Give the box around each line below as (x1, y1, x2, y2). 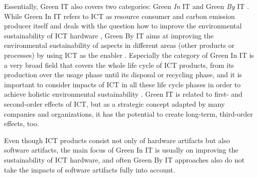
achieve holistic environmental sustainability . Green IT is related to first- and (4, 89, 243, 99)
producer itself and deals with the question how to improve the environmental (4, 20, 242, 31)
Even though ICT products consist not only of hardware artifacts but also (4, 135, 230, 145)
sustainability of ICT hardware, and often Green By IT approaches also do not (4, 154, 245, 165)
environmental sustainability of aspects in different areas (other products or (4, 40, 235, 50)
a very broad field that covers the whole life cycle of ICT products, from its (4, 59, 234, 70)
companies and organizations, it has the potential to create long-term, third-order (4, 108, 253, 119)
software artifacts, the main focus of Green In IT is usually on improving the (4, 145, 239, 155)
